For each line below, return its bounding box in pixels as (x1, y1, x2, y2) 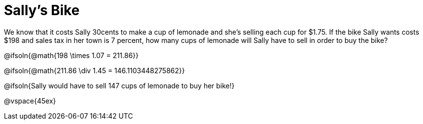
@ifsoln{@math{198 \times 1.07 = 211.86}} (4, 51, 139, 60)
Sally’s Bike (4, 2, 80, 19)
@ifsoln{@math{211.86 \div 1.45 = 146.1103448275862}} (4, 66, 185, 75)
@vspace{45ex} (4, 96, 56, 105)
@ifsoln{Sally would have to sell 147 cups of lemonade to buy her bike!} (4, 81, 235, 90)
